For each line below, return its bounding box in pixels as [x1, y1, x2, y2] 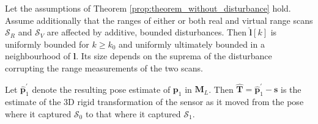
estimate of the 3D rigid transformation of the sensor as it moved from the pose [5, 95, 304, 108]
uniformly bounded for [5, 37, 89, 50]
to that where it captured [85, 107, 181, 120]
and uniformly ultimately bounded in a [119, 37, 265, 50]
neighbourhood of [5, 49, 71, 62]
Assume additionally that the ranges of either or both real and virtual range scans [5, 13, 313, 26]
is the [281, 82, 301, 95]
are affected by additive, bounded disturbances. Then [46, 26, 246, 38]
